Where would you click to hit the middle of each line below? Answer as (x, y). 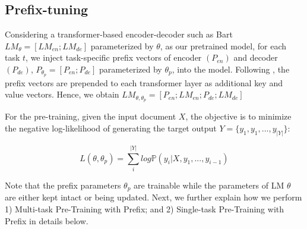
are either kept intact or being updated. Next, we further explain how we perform (153, 197)
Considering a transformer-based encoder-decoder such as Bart (119, 34)
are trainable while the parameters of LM (209, 185)
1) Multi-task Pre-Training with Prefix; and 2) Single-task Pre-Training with (145, 208)
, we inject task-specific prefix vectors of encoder (114, 57)
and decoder (256, 57)
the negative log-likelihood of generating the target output (111, 128)
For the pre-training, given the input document (91, 116)
